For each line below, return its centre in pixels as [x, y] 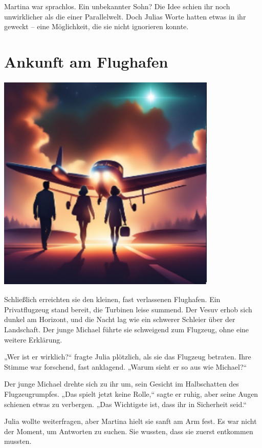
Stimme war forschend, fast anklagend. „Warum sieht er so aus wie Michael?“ [126, 366]
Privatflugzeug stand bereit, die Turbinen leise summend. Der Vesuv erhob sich [128, 309]
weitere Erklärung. [33, 339]
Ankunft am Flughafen [86, 61]
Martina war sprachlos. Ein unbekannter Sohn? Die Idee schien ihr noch [117, 6]
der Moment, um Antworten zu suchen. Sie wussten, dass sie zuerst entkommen [129, 431]
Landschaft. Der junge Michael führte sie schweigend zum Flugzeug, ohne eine [127, 329]
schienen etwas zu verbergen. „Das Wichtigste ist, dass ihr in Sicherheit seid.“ [125, 404]
